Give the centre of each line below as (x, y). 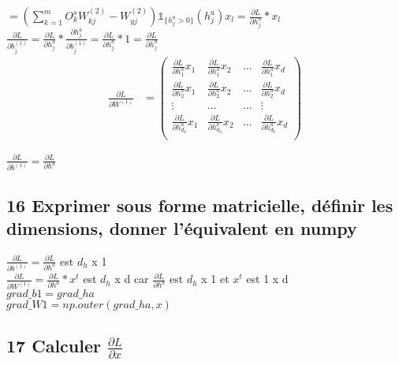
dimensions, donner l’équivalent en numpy (182, 227)
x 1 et (215, 279)
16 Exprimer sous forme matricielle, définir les (200, 205)
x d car (132, 279)
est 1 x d (267, 279)
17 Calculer (54, 346)
